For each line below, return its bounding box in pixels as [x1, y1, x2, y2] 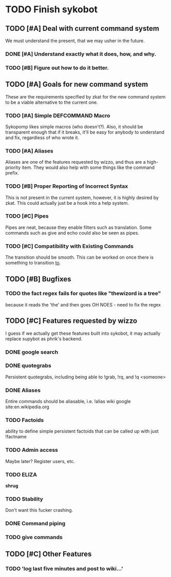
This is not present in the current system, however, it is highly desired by [5, 194, 159, 201]
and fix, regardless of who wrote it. [5, 134, 80, 141]
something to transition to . [5, 260, 61, 266]
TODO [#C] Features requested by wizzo [5, 317, 138, 325]
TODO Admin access [5, 447, 58, 454]
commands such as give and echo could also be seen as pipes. [5, 229, 140, 236]
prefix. [5, 170, 20, 176]
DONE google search [5, 348, 59, 355]
